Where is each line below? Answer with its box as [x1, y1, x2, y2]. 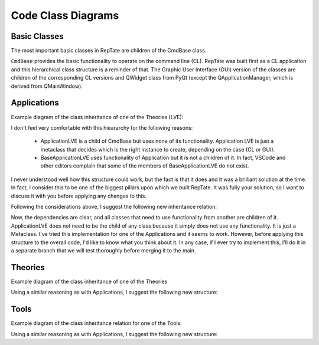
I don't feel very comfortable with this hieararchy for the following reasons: [11, 124, 193, 131]
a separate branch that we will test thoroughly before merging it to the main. [11, 247, 196, 254]
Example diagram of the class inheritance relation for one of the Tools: [11, 320, 183, 327]
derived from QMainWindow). [11, 83, 83, 90]
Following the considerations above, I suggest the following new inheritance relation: [11, 203, 217, 211]
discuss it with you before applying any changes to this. [11, 192, 147, 199]
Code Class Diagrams [11, 9, 119, 22]
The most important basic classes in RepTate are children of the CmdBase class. [11, 47, 207, 54]
